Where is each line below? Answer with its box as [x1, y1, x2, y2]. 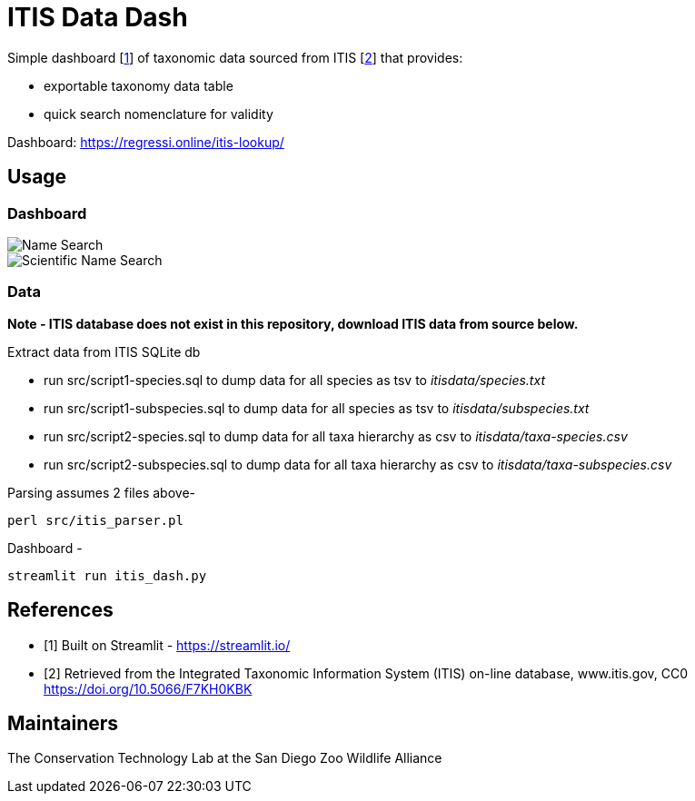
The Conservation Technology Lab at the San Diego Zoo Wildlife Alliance [7, 750, 442, 766]
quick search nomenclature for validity [44, 105, 273, 122]
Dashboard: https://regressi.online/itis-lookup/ [7, 133, 284, 150]
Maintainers [7, 711, 119, 735]
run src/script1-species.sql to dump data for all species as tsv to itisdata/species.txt [44, 371, 545, 388]
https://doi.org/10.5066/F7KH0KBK [44, 680, 253, 697]
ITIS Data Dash [7, 2, 188, 33]
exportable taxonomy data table [44, 77, 233, 94]
